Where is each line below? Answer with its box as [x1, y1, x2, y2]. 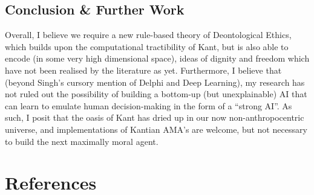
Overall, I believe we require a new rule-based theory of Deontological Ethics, [5, 28, 292, 41]
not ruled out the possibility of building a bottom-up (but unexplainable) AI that [5, 88, 307, 100]
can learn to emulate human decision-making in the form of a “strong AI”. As [5, 99, 292, 112]
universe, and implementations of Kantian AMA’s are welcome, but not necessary [5, 123, 307, 135]
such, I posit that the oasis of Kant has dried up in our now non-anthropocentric [5, 111, 304, 124]
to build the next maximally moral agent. [5, 135, 159, 147]
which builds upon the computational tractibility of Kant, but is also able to [5, 40, 289, 53]
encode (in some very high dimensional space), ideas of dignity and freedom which [5, 52, 310, 65]
